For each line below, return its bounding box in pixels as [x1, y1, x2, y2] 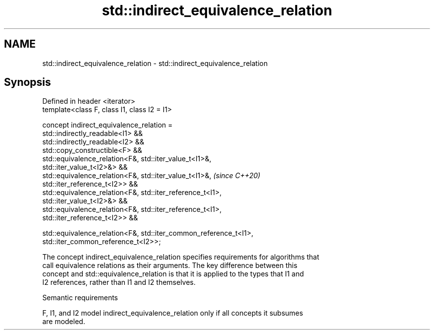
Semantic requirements [42, 293, 118, 302]
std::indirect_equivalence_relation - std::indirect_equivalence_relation [42, 59, 268, 67]
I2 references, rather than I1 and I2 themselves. [42, 278, 196, 287]
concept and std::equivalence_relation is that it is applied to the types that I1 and [42, 269, 304, 278]
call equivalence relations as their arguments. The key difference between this [42, 261, 298, 270]
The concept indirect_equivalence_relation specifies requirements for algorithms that [42, 253, 320, 262]
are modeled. [42, 317, 85, 326]
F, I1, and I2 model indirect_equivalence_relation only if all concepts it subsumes [42, 309, 303, 318]
